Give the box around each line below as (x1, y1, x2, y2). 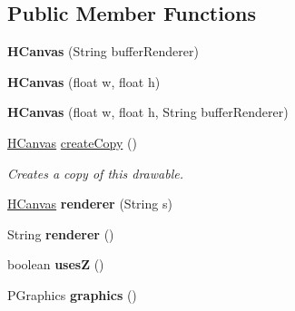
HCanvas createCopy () (7, 132, 137, 151)
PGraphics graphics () (7, 285, 137, 304)
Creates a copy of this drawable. (7, 163, 183, 182)
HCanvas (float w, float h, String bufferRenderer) (7, 102, 289, 121)
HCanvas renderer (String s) (7, 194, 172, 213)
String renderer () (7, 224, 114, 243)
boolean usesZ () (7, 255, 104, 274)
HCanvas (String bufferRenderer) (7, 42, 199, 61)
